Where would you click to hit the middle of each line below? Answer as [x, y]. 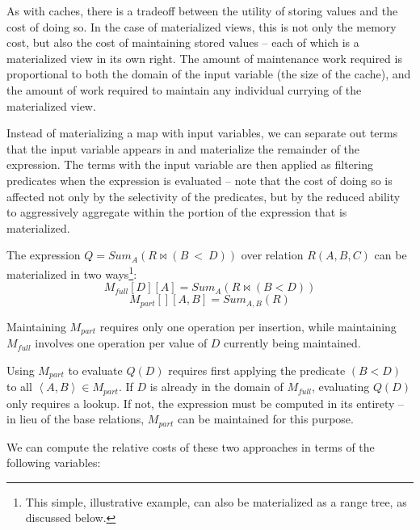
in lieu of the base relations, [76, 419]
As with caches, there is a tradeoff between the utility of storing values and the [202, 11]
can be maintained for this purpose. [265, 419]
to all [19, 387]
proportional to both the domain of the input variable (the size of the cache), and [209, 74]
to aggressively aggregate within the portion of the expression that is [177, 212]
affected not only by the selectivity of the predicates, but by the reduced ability [204, 196]
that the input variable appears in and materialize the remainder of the [183, 148]
